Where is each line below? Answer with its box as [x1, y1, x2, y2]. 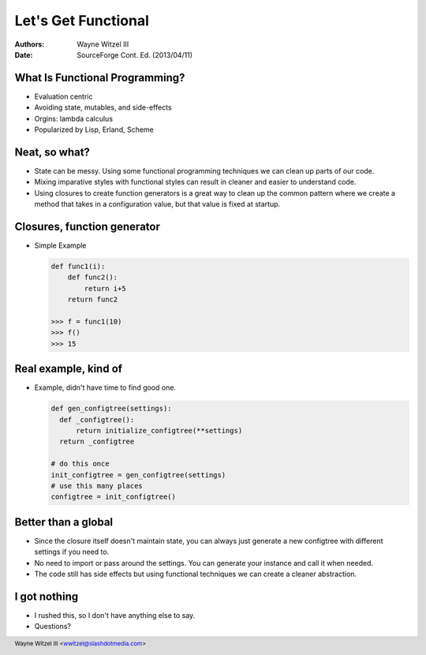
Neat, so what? [14, 145, 91, 159]
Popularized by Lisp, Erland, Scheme [34, 125, 154, 134]
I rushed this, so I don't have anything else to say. [34, 610, 196, 619]
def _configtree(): [59, 415, 135, 424]
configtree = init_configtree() [50, 492, 177, 501]
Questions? [34, 622, 71, 631]
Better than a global [14, 515, 114, 529]
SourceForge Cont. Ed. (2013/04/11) [77, 50, 193, 59]
